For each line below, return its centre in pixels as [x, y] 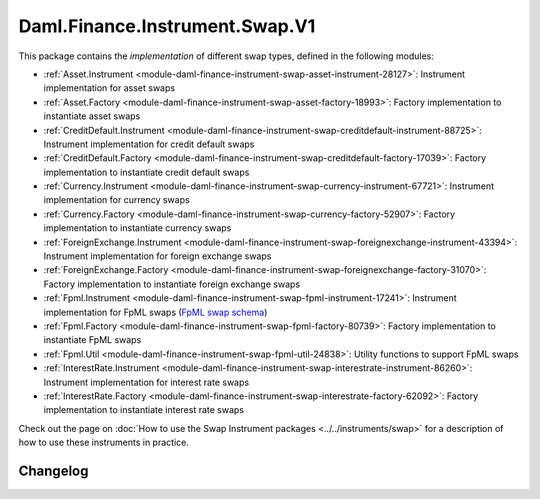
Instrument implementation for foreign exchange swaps [157, 256]
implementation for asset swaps [109, 88]
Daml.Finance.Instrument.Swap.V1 [167, 26]
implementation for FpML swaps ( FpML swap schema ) [155, 312]
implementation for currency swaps [116, 200]
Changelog [53, 470]
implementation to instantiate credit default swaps [146, 172]
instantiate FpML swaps [92, 340]
